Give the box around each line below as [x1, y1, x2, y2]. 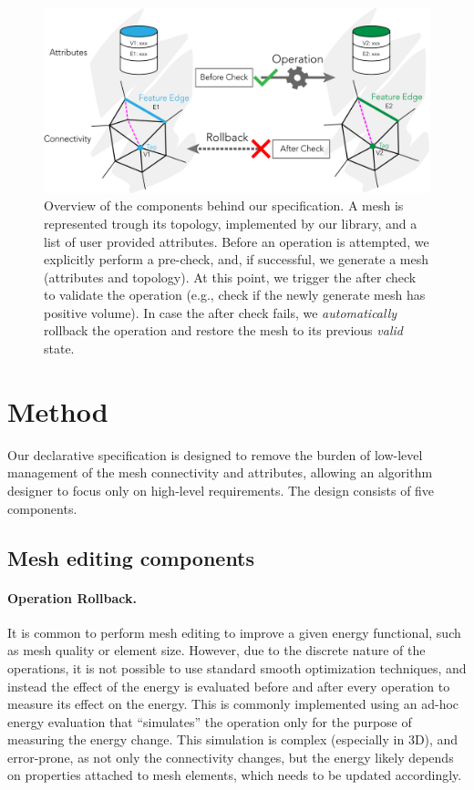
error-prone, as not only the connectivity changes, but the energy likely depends [7, 747, 454, 766]
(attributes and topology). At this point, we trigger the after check [44, 267, 417, 286]
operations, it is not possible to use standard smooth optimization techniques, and [7, 658, 467, 677]
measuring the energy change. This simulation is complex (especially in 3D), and [7, 730, 459, 749]
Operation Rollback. [7, 588, 137, 607]
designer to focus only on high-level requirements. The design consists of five [7, 480, 435, 499]
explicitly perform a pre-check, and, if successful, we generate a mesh [44, 250, 428, 269]
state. [44, 339, 75, 358]
